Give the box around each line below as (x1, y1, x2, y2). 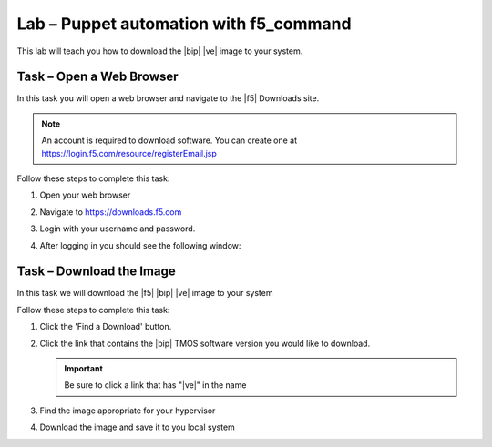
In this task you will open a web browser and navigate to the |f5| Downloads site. (16, 93, 320, 104)
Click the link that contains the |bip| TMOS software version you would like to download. (39, 338, 371, 349)
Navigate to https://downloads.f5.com (39, 206, 182, 218)
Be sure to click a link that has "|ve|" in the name (64, 380, 247, 391)
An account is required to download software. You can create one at (41, 135, 298, 146)
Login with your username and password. (39, 223, 196, 234)
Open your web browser (39, 189, 131, 200)
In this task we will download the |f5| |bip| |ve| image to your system (16, 288, 273, 299)
